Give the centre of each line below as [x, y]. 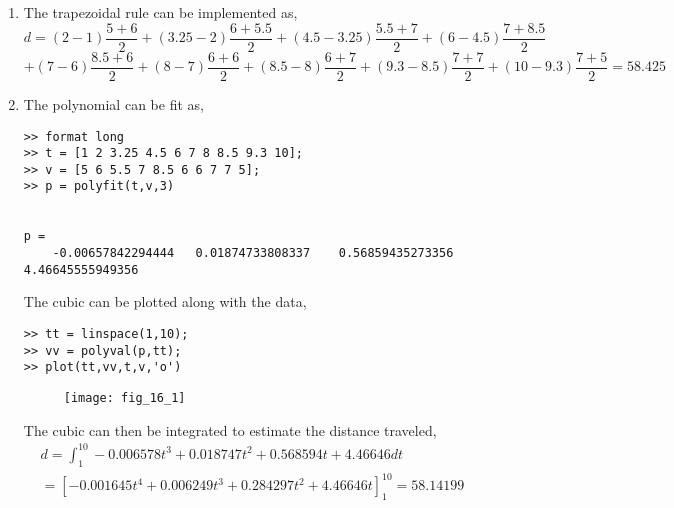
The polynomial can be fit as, [113, 103]
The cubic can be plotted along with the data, [165, 301]
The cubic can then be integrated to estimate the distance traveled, [230, 429]
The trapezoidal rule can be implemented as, [160, 12]
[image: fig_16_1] [124, 397]
